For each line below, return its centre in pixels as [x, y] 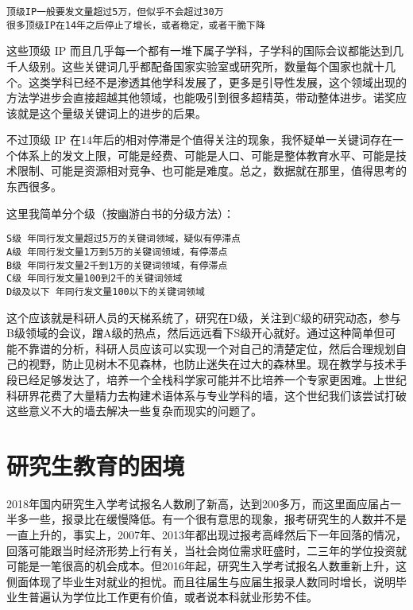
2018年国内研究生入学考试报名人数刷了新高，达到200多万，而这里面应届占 [198, 503]
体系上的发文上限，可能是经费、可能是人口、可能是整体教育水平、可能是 [206, 155]
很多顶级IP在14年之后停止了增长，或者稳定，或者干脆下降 [136, 25]
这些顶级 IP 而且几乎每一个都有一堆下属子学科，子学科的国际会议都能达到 [199, 51]
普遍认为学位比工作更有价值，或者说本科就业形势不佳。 [173, 597]
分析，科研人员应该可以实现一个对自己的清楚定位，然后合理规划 [228, 348]
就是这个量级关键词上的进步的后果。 [112, 113]
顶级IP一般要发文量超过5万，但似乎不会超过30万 [115, 12]
